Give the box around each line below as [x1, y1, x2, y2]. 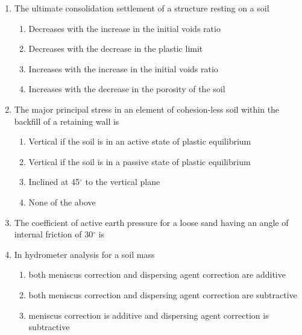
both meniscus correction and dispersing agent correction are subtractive [28, 288, 297, 301]
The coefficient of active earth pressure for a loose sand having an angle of [14, 216, 289, 228]
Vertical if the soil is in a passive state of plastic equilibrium [28, 155, 251, 167]
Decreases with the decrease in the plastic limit [28, 42, 203, 55]
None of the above [28, 195, 96, 208]
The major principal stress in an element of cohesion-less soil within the [14, 102, 280, 115]
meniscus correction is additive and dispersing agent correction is [28, 308, 269, 321]
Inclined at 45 [28, 175, 80, 188]
